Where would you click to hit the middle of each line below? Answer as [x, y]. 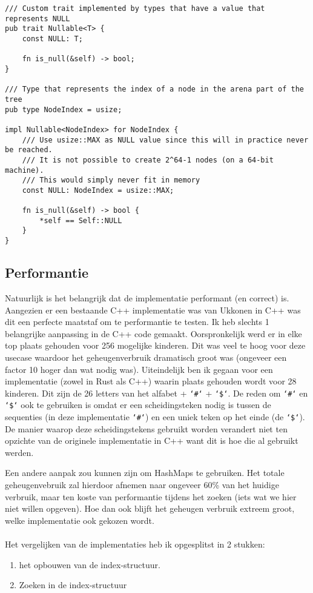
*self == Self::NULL [81, 220]
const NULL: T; [52, 39]
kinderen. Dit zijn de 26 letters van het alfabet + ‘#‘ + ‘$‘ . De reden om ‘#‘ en [156, 393]
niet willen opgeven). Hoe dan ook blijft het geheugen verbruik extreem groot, [150, 508]
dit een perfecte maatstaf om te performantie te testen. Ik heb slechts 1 [137, 322]
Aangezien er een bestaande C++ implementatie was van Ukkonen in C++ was [153, 310]
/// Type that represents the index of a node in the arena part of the [154, 89]
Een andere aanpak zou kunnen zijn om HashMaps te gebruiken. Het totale [145, 473]
